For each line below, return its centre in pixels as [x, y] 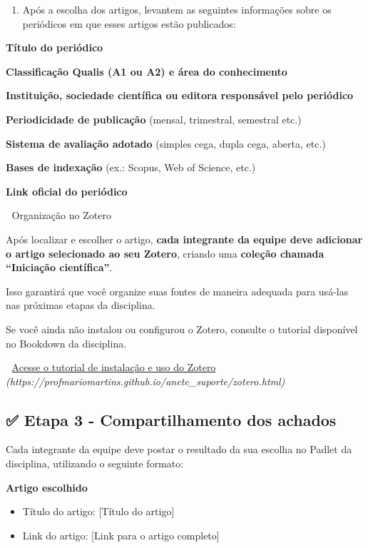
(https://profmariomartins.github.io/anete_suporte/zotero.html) [145, 381]
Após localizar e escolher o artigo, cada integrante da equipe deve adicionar [184, 239]
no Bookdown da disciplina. [66, 343]
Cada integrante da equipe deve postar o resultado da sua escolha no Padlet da [179, 449]
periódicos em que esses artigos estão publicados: [129, 23]
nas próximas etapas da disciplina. [81, 305]
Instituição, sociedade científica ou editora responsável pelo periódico [180, 95]
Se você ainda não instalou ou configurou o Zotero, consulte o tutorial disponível [182, 329]
